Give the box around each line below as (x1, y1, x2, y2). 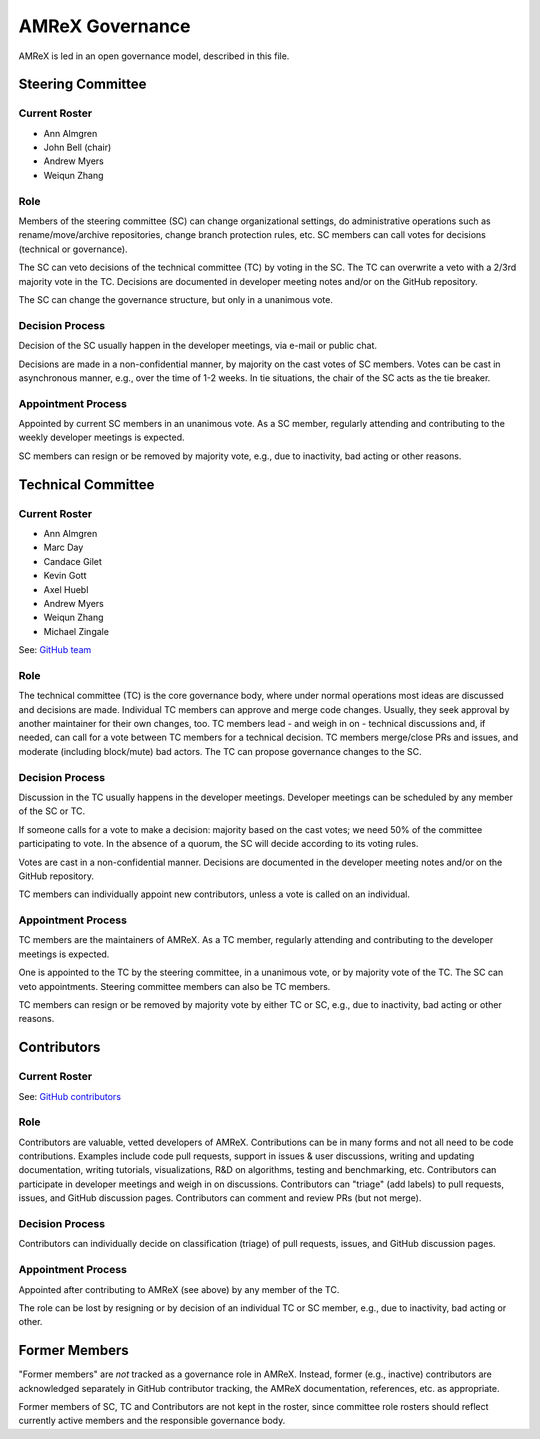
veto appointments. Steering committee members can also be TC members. (18, 980, 331, 992)
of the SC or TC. (18, 805, 86, 817)
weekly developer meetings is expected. (18, 431, 185, 444)
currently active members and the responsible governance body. (18, 1415, 286, 1427)
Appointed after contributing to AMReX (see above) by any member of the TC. (18, 1283, 340, 1295)
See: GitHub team (18, 644, 92, 656)
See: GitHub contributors (18, 1090, 122, 1102)
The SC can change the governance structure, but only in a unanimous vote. (18, 293, 334, 305)
